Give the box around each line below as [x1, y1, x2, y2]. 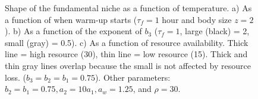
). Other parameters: [95, 71, 171, 83]
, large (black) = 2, [180, 25, 250, 37]
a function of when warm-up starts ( [5, 13, 137, 25]
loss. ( [5, 71, 26, 83]
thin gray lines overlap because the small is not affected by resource [5, 59, 251, 71]
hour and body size [162, 13, 232, 25]
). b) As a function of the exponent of [5, 25, 142, 37]
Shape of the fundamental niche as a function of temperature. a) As [5, 2, 252, 14]
